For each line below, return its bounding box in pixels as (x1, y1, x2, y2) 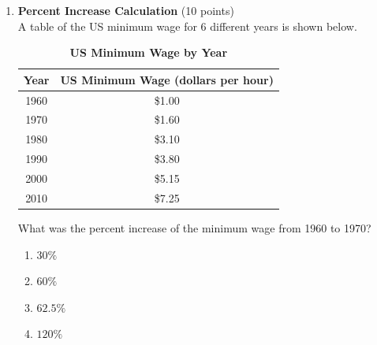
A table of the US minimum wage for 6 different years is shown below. (17, 17, 357, 34)
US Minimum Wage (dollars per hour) (60, 71, 274, 87)
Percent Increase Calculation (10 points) (17, 2, 234, 18)
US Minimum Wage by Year (69, 44, 228, 61)
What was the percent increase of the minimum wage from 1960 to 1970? (17, 219, 371, 236)
